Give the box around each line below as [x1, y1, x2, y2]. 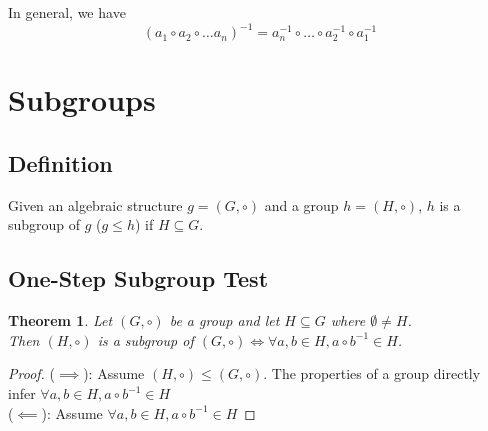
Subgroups [8, 79, 156, 120]
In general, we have [8, 2, 126, 22]
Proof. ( [8, 363, 55, 384]
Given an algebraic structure [8, 194, 183, 215]
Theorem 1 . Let [8, 310, 113, 331]
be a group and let [169, 310, 280, 331]
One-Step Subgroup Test [8, 263, 269, 294]
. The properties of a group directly [263, 363, 481, 384]
